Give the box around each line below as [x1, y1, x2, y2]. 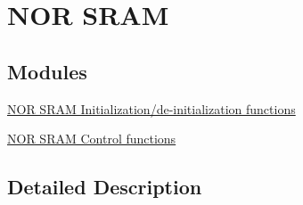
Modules [7, 57, 87, 85]
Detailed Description [7, 173, 202, 201]
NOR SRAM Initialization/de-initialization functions [7, 99, 296, 118]
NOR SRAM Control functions [7, 129, 176, 148]
